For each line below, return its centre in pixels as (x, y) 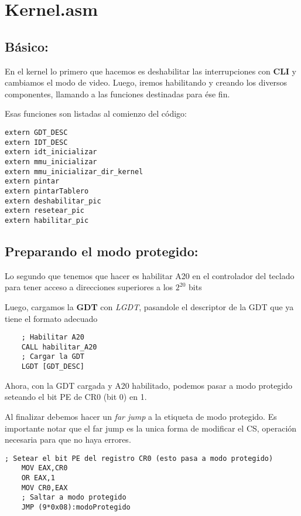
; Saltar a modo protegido (74, 498)
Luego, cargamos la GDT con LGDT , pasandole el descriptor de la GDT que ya (149, 306)
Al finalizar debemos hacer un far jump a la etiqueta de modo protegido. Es (141, 416)
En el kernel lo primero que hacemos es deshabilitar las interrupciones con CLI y (151, 71)
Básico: (27, 46)
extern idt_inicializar (51, 152)
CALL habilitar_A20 (59, 347)
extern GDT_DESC (36, 132)
